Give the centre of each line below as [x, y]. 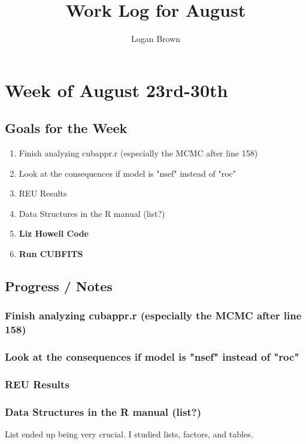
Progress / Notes [59, 286]
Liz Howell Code [54, 233]
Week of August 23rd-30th [116, 90]
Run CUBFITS [51, 254]
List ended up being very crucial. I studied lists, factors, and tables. [129, 434]
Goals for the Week [66, 128]
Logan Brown [156, 39]
